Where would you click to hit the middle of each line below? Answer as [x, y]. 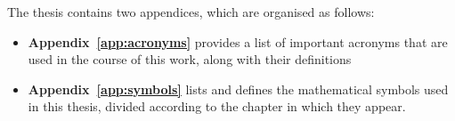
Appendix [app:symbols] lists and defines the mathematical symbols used [238, 89]
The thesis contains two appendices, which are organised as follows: [191, 12]
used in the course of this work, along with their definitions [190, 59]
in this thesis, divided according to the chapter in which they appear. [217, 106]
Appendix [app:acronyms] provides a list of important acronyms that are [238, 41]
